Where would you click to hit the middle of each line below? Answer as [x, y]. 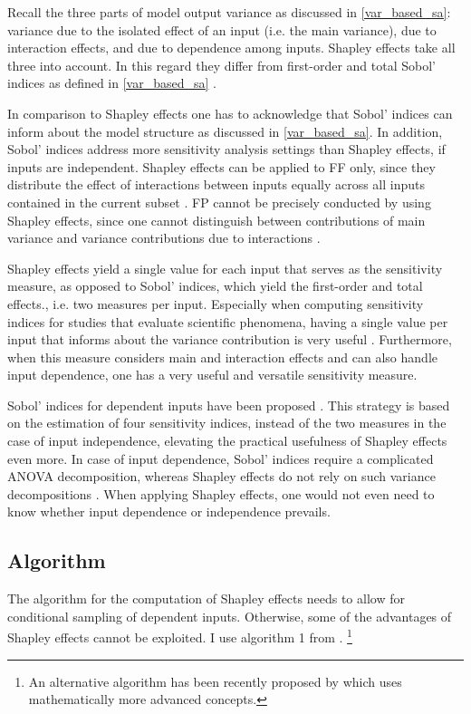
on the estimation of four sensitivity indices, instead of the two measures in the [227, 423]
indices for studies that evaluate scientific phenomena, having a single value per [228, 321]
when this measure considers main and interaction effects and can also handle [222, 357]
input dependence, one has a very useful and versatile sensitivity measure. [212, 375]
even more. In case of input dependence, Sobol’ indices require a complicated [221, 458]
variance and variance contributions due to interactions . [164, 238]
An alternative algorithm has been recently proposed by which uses [215, 681]
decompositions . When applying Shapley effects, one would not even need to [221, 493]
